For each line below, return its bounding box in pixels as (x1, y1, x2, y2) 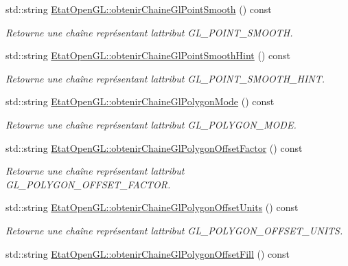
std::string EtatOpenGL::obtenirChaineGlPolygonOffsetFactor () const (5, 140, 303, 155)
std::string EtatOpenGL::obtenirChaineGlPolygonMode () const (5, 94, 275, 109)
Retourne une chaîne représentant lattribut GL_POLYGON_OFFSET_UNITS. (5, 223, 343, 237)
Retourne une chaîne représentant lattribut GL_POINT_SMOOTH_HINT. (5, 71, 325, 85)
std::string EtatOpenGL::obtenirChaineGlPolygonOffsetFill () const (5, 246, 290, 261)
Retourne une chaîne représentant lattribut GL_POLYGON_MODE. (5, 117, 297, 131)
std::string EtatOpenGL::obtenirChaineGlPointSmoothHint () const (5, 48, 290, 63)
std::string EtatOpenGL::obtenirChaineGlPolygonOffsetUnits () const (5, 200, 299, 214)
